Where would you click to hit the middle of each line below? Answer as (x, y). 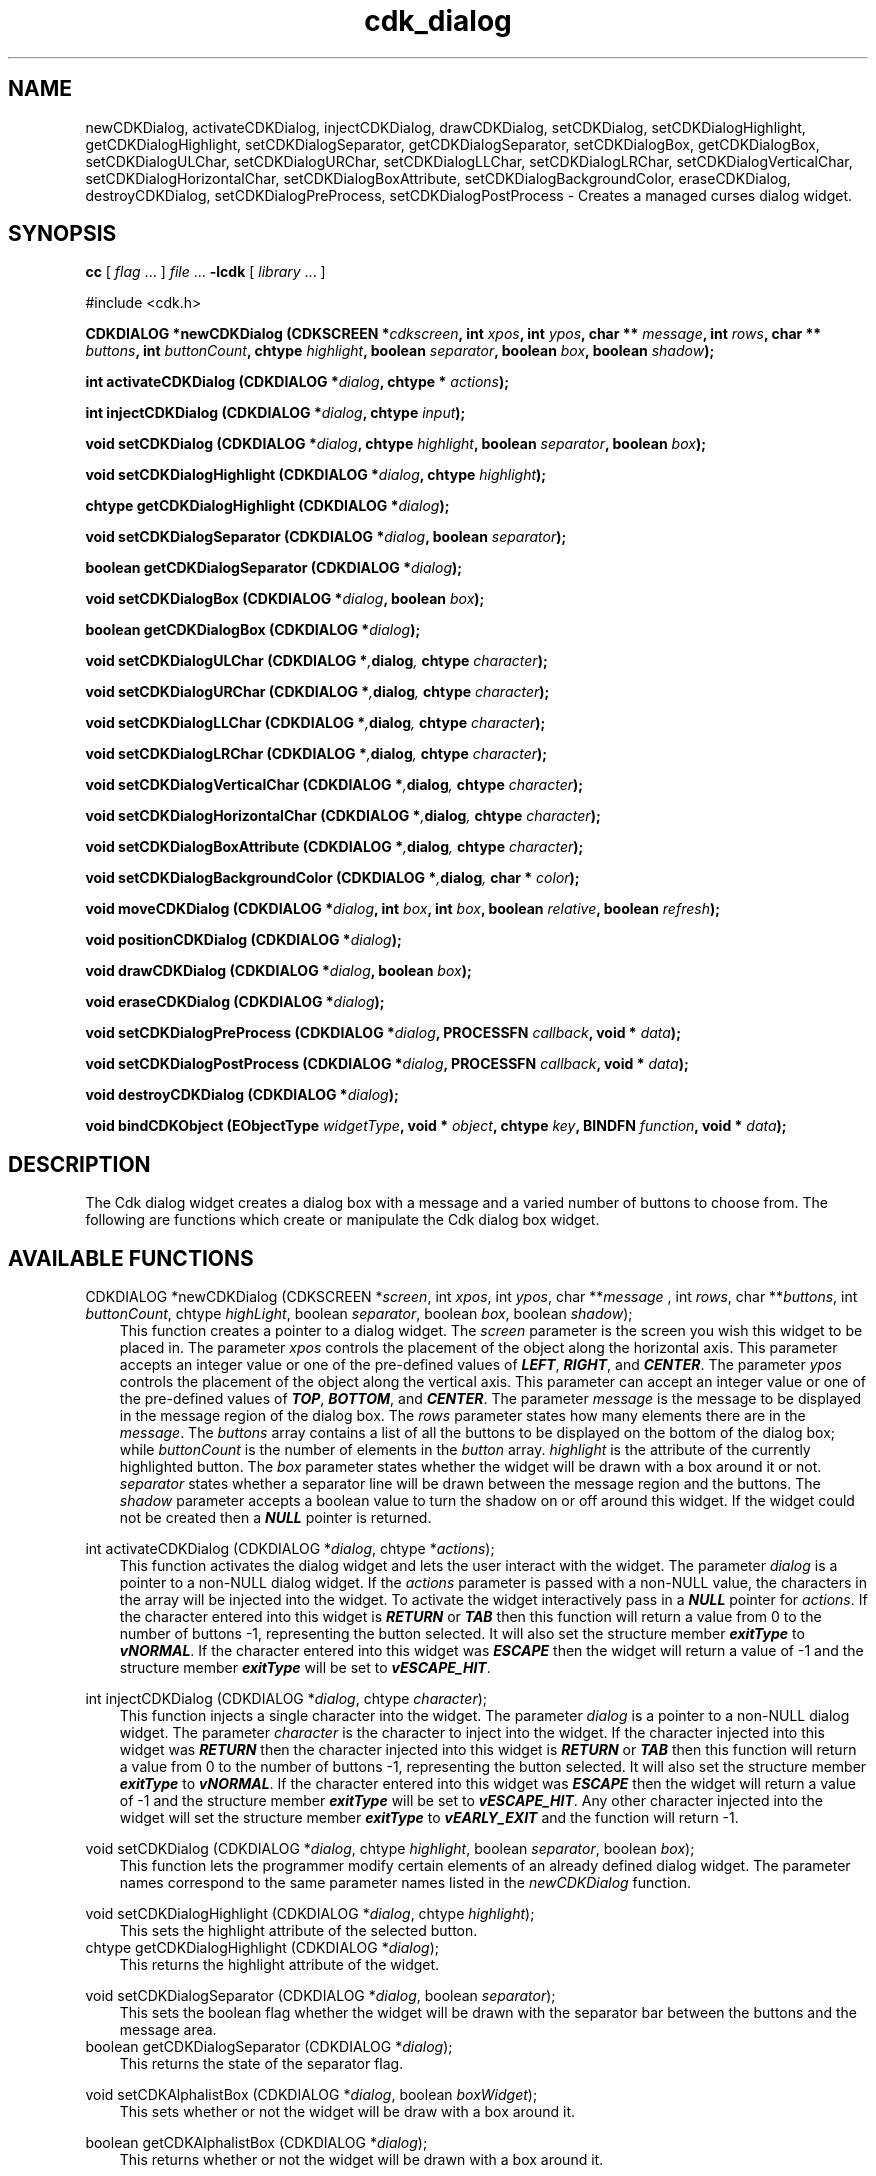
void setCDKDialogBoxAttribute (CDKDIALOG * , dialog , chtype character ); (334, 847)
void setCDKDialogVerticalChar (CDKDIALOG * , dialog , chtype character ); (334, 785)
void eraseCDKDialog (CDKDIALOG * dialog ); (235, 1002)
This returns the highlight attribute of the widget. (279, 1965)
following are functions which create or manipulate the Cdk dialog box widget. (342, 1220)
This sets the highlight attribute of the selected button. (298, 1931)
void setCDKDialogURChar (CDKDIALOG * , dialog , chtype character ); (317, 692)
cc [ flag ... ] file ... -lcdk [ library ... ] (205, 272)
